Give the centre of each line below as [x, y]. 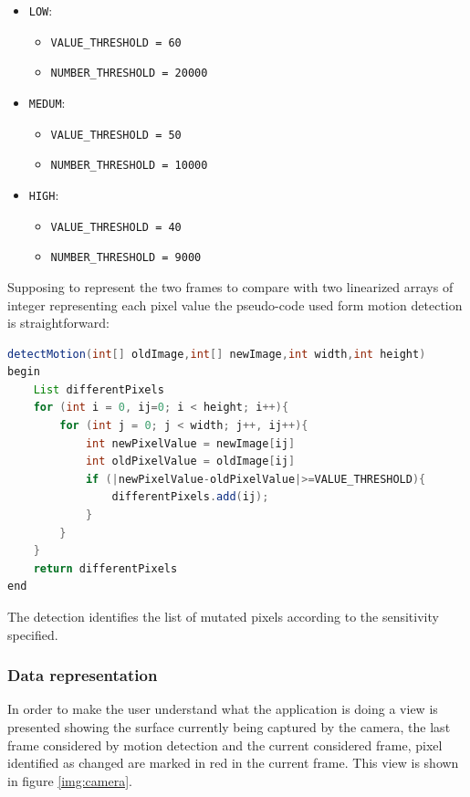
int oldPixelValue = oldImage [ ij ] [190, 461]
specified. [33, 634]
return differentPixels [105, 568]
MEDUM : [47, 102]
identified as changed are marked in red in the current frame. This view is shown [233, 763]
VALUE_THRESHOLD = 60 [116, 42]
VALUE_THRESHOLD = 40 [116, 227]
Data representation [83, 675]
